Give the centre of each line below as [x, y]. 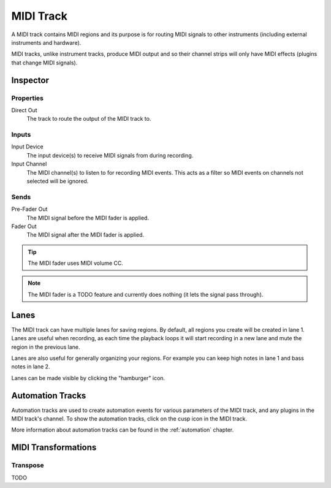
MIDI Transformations [54, 448]
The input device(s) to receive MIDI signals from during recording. [110, 155]
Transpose [28, 465]
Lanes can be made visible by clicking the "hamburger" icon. [88, 378]
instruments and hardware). [46, 42]
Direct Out [24, 110]
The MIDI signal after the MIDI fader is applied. [86, 235]
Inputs [21, 135]
